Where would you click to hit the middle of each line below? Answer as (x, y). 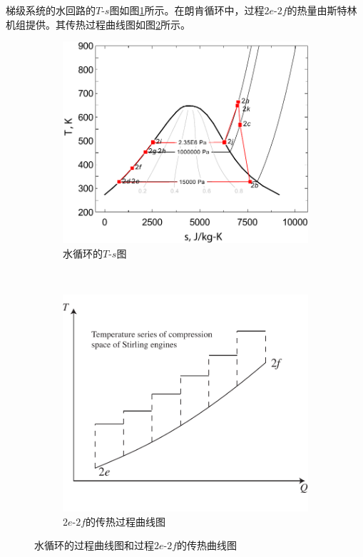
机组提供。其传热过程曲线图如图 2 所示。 (98, 24)
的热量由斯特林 (322, 10)
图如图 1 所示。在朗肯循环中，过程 (187, 10)
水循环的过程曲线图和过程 (94, 545)
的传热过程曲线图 (126, 521)
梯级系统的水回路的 (51, 10)
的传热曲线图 (207, 545)
